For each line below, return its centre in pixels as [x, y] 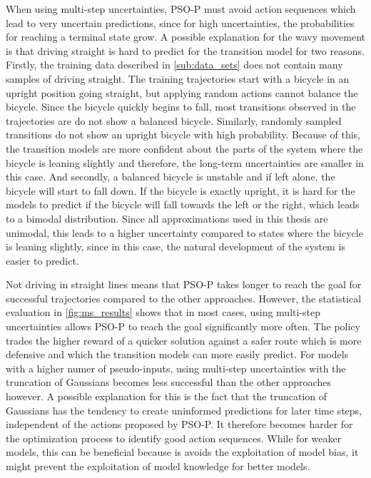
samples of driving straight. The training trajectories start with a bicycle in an [178, 78]
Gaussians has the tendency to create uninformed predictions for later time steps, [184, 410]
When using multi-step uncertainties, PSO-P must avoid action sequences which [181, 9]
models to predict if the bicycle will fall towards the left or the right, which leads [183, 204]
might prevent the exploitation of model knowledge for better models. [158, 466]
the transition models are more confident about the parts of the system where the [184, 148]
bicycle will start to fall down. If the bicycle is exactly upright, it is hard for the [181, 190]
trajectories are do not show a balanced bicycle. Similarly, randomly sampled [174, 120]
